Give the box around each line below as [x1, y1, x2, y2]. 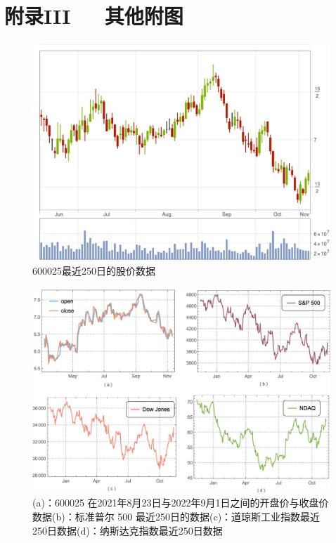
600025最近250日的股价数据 [32, 263, 155, 278]
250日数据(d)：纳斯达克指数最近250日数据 [32, 523, 223, 537]
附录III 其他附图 [4, 1, 183, 30]
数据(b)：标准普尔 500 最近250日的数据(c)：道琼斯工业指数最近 [32, 509, 321, 523]
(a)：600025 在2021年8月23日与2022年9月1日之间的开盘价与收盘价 [32, 495, 329, 510]
